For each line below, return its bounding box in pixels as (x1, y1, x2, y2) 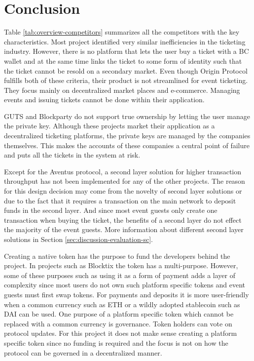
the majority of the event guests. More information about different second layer (4, 224, 244, 235)
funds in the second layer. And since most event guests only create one (4, 205, 218, 215)
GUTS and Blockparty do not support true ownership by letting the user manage (4, 111, 250, 121)
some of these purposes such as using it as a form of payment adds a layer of (4, 270, 235, 280)
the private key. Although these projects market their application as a (4, 120, 215, 131)
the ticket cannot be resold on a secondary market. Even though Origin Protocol (4, 65, 248, 76)
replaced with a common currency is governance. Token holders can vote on (4, 318, 232, 328)
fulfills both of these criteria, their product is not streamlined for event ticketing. (4, 75, 248, 85)
